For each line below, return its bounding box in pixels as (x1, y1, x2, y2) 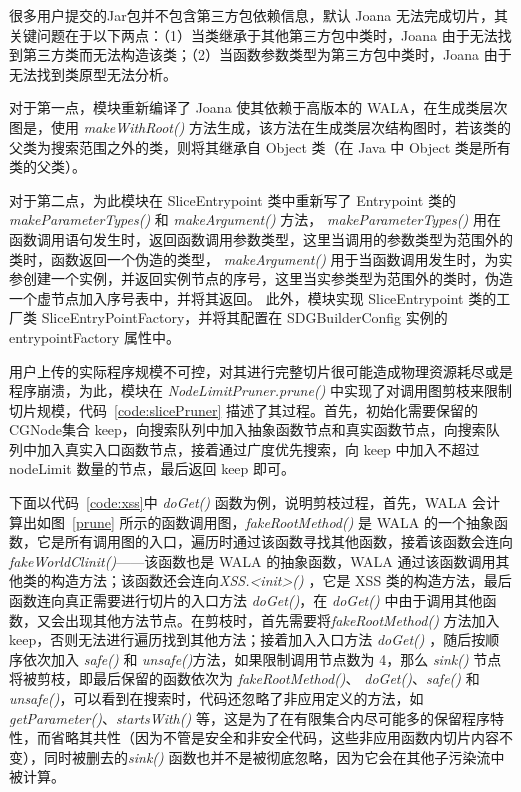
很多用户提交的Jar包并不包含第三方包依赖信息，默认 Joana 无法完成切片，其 (9, 5, 508, 25)
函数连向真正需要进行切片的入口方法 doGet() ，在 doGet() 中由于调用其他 (9, 590, 483, 611)
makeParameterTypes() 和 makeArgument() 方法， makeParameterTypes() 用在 (9, 209, 501, 230)
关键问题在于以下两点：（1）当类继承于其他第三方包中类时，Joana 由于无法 (9, 24, 498, 45)
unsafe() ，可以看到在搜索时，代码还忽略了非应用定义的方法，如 (9, 688, 424, 708)
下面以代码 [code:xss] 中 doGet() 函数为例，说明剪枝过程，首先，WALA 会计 (9, 492, 500, 513)
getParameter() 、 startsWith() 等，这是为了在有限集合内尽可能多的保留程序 (9, 707, 490, 728)
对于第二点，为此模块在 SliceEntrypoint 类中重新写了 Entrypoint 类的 (9, 189, 456, 210)
